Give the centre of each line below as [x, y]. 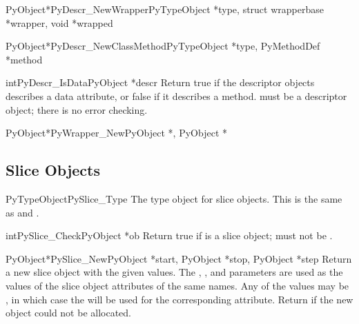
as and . [22, 212]
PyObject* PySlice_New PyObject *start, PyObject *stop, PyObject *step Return [179, 258]
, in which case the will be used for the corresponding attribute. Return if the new [179, 299]
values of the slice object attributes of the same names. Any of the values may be [177, 285]
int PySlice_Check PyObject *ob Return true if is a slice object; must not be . [169, 235]
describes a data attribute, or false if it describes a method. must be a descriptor [176, 95]
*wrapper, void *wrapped [59, 22]
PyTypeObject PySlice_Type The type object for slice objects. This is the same [174, 198]
